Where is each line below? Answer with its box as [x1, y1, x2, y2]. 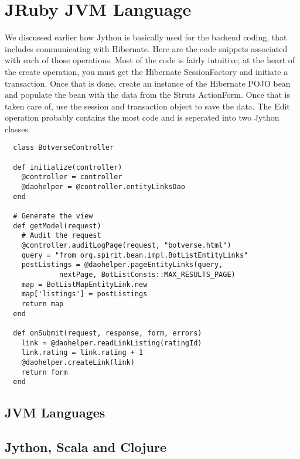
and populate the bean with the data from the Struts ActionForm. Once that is [5, 88, 291, 101]
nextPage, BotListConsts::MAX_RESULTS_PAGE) [59, 270, 236, 279]
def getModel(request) [13, 221, 101, 230]
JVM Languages [5, 403, 105, 422]
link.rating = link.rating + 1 [21, 348, 144, 357]
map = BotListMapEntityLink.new [21, 280, 148, 289]
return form [21, 368, 68, 376]
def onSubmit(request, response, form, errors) [13, 328, 202, 337]
